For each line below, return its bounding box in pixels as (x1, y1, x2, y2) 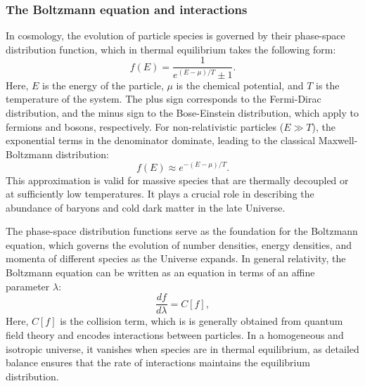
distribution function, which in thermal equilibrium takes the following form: (6, 41, 336, 56)
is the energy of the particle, (41, 77, 164, 92)
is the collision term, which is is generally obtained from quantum (60, 314, 343, 328)
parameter (6, 278, 50, 293)
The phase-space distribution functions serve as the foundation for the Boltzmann (6, 224, 358, 238)
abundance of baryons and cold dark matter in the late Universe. (6, 200, 286, 214)
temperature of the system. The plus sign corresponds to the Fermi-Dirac (6, 91, 321, 106)
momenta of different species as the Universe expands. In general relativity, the (6, 251, 346, 266)
